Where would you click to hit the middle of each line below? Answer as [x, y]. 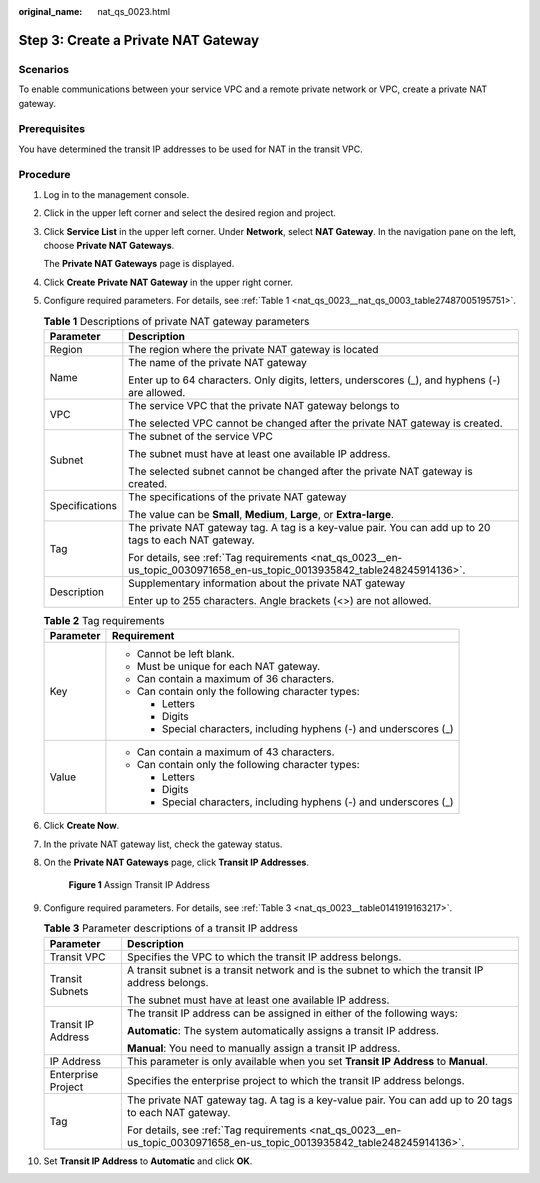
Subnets [69, 991]
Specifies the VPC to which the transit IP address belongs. [264, 957]
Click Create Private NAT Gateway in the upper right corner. [168, 282]
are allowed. [157, 392]
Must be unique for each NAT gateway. [228, 667]
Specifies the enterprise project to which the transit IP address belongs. [295, 1080]
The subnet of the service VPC [201, 436]
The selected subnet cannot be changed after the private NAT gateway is [301, 471]
